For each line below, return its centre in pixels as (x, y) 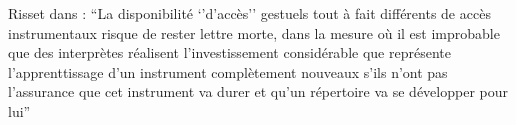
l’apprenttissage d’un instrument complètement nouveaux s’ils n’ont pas (228, 71)
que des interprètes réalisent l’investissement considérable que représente (229, 52)
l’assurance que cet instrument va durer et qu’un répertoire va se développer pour (258, 91)
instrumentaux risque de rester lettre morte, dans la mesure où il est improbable (254, 32)
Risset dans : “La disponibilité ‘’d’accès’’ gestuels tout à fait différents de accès (249, 13)
